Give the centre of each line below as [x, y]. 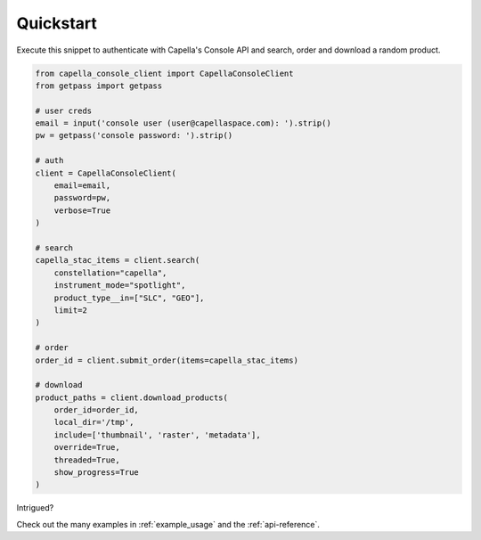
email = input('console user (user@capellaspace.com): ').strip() [183, 123]
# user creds [64, 110]
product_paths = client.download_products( [132, 397]
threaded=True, [87, 460]
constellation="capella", [110, 273]
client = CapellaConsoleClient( [106, 173]
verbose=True [82, 210]
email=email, [82, 186]
